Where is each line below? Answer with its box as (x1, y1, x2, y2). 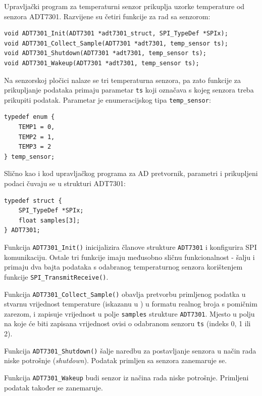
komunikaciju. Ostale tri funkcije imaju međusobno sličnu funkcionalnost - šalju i (4, 251, 255, 262)
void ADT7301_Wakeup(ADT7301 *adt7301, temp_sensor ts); (4, 59, 199, 67)
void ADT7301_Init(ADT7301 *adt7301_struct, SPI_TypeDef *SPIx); (4, 30, 228, 37)
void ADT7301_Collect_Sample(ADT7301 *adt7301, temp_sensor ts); (4, 39, 228, 47)
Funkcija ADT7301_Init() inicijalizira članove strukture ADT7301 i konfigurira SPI (4, 242, 257, 252)
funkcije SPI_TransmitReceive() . (4, 271, 109, 282)
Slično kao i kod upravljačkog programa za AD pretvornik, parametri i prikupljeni (4, 168, 258, 179)
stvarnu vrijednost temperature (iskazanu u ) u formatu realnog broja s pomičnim (4, 298, 257, 309)
